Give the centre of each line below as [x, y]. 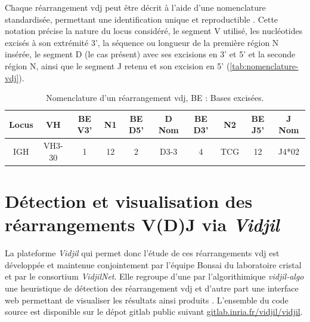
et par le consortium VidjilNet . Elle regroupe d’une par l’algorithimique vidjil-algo [154, 276]
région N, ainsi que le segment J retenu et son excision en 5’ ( [117, 65]
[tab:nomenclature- [264, 65]
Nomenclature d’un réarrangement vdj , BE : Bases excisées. [155, 98]
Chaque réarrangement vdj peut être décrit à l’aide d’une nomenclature [135, 7]
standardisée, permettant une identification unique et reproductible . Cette [142, 19]
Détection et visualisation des [129, 201]
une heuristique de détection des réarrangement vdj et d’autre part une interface [152, 288]
